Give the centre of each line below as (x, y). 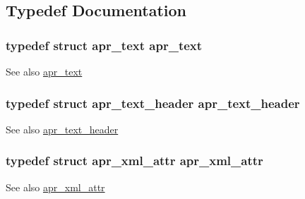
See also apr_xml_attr (55, 187)
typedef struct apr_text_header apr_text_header (153, 103)
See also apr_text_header (62, 129)
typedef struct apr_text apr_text (104, 45)
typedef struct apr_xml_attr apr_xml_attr (134, 161)
